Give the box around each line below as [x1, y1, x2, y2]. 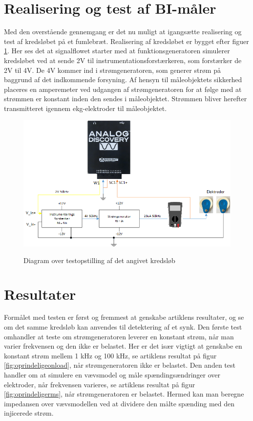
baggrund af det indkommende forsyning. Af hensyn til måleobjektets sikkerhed [4, 74, 242, 85]
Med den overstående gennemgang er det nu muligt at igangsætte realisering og [4, 26, 242, 37]
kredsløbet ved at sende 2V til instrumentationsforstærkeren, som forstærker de [4, 55, 242, 65]
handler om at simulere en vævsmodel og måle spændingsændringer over [4, 370, 221, 379]
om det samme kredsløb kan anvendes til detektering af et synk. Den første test [4, 322, 242, 332]
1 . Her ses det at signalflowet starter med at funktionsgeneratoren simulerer [4, 45, 230, 56]
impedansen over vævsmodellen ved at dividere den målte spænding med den [4, 398, 235, 408]
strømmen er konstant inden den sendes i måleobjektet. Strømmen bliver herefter [4, 93, 247, 104]
